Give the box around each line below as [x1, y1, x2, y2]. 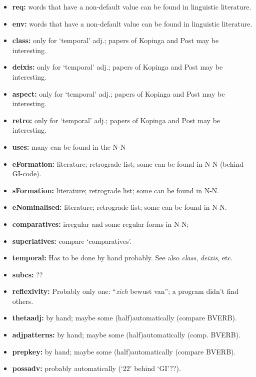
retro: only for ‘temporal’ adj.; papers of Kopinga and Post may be [12, 115, 220, 125]
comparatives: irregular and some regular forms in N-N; [12, 218, 189, 229]
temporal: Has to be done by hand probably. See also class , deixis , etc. [12, 252, 233, 263]
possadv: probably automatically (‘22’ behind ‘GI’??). [12, 363, 181, 373]
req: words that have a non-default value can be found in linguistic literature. [12, 2, 251, 12]
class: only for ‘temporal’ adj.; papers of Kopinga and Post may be [12, 35, 219, 46]
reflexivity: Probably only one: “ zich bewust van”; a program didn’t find [12, 286, 239, 296]
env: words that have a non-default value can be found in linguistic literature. [12, 18, 252, 29]
